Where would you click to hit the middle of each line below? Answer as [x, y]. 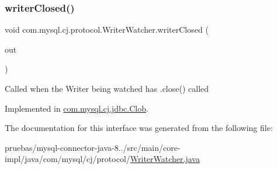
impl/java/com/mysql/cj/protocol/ [67, 159]
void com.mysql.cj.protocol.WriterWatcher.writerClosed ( [107, 30]
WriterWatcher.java [165, 159]
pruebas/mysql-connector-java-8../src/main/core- [93, 147]
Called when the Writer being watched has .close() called [107, 88]
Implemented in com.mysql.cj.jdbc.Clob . [77, 108]
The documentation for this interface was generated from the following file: [139, 128]
